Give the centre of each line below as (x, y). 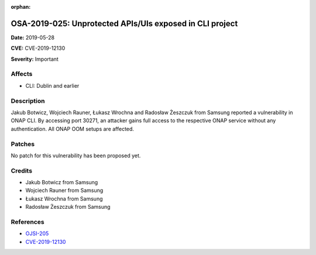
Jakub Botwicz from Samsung (62, 182)
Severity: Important (35, 59)
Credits (21, 171)
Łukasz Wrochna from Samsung (64, 198)
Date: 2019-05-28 (33, 37)
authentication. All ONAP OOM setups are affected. (73, 129)
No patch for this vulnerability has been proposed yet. (76, 156)
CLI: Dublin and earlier (52, 85)
